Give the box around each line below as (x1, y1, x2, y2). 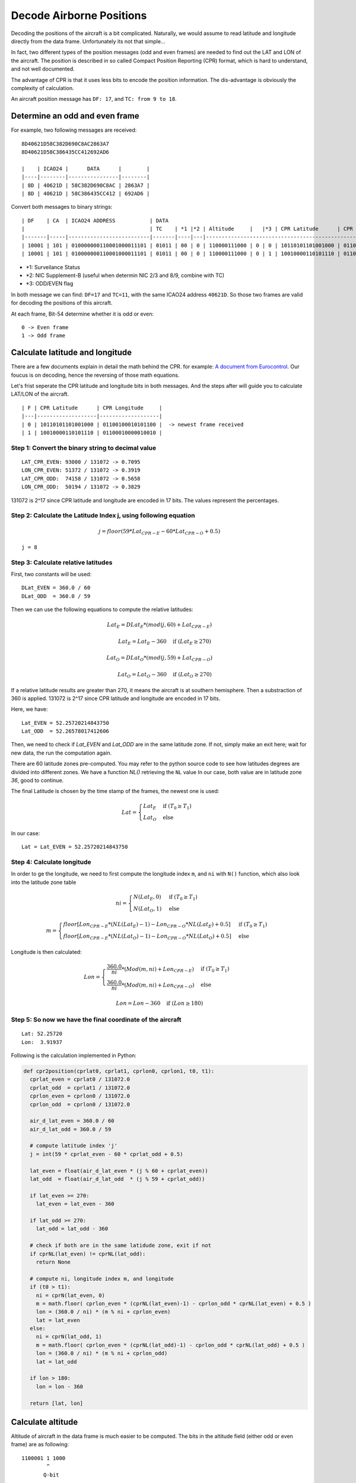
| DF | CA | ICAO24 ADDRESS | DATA (21, 217, 169, 224)
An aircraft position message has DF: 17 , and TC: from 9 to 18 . (11, 96, 177, 103)
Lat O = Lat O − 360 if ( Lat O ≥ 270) (117, 671, 212, 679)
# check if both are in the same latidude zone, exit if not (30, 1242, 212, 1249)
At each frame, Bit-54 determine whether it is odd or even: (11, 310, 154, 317)
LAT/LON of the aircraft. (11, 390, 69, 397)
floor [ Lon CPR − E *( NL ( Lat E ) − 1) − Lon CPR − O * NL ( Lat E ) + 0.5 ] (63, 921, 231, 930)
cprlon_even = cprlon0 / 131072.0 (30, 1093, 131, 1100)
